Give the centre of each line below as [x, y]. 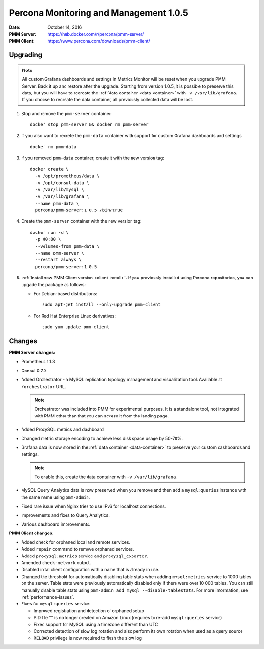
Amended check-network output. [56, 562]
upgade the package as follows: [53, 284]
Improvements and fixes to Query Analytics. [65, 515]
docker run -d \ [49, 232]
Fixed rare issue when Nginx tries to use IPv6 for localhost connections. [94, 506]
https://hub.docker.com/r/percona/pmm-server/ [96, 34]
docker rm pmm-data [53, 147]
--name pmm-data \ [57, 203]
